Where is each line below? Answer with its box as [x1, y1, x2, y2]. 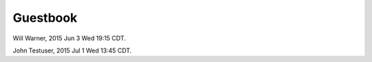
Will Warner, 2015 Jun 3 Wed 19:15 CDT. [12, 34, 127, 42]
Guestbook [12, 10, 78, 25]
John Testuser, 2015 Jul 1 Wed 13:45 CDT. [12, 46, 132, 55]
